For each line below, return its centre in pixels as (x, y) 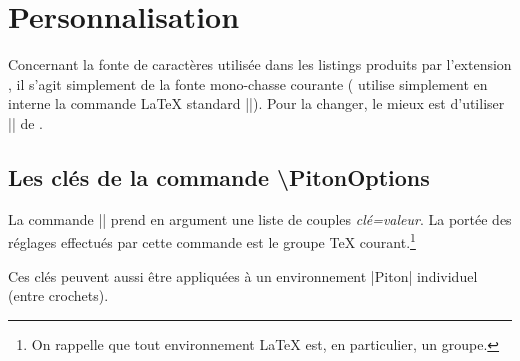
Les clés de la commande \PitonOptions (219, 176)
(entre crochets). (58, 295)
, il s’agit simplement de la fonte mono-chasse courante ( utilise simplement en (248, 83)
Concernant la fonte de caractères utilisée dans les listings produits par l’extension (260, 64)
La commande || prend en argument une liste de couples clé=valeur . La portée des (260, 218)
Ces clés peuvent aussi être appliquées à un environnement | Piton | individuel (243, 275)
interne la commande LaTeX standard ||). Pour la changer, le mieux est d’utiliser (256, 103)
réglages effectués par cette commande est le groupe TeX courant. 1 (212, 240)
